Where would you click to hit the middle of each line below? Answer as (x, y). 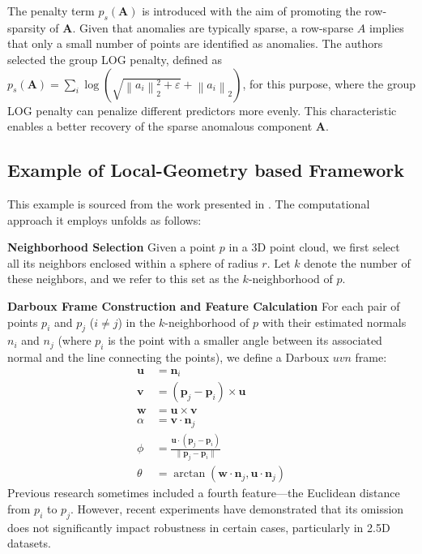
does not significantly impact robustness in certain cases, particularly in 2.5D (199, 527)
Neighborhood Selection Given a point (112, 247)
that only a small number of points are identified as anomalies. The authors (195, 43)
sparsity (27, 27)
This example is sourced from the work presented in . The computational (189, 203)
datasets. (29, 543)
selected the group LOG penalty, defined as (115, 59)
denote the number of (357, 262)
